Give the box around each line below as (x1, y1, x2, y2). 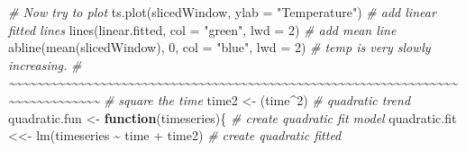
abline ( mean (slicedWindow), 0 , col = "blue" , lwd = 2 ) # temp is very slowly (8, 38, 431, 57)
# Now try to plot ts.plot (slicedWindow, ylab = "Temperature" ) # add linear (8, 3, 436, 21)
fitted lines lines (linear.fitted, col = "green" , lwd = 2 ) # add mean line (8, 20, 397, 39)
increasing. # (8, 55, 82, 74)
